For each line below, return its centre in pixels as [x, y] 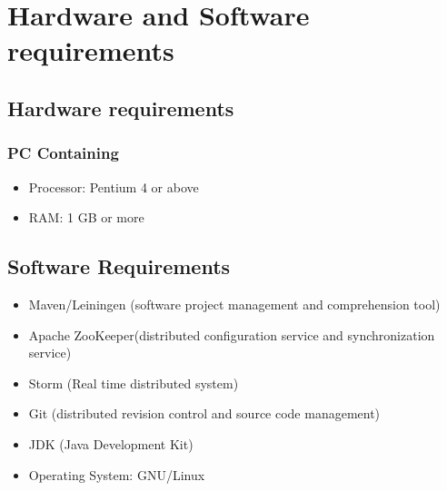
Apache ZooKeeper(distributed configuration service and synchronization [232, 334]
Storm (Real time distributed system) [134, 383]
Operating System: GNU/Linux [117, 474]
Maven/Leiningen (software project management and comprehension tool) [234, 304]
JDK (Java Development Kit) [111, 443]
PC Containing [63, 153]
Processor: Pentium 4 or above [114, 187]
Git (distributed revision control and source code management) [204, 413]
